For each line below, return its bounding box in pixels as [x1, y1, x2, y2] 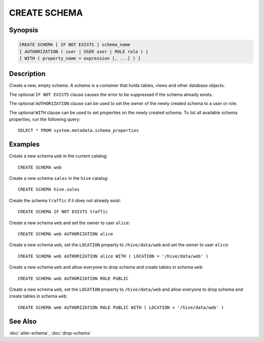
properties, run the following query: [9, 116, 81, 122]
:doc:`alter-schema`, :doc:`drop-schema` [9, 330, 91, 336]
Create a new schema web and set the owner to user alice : [9, 220, 131, 226]
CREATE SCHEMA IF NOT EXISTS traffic [18, 209, 109, 214]
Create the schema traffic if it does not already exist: [9, 197, 121, 203]
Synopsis [9, 26, 39, 34]
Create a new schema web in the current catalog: [9, 153, 108, 159]
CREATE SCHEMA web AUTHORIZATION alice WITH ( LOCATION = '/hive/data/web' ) [18, 253, 209, 259]
